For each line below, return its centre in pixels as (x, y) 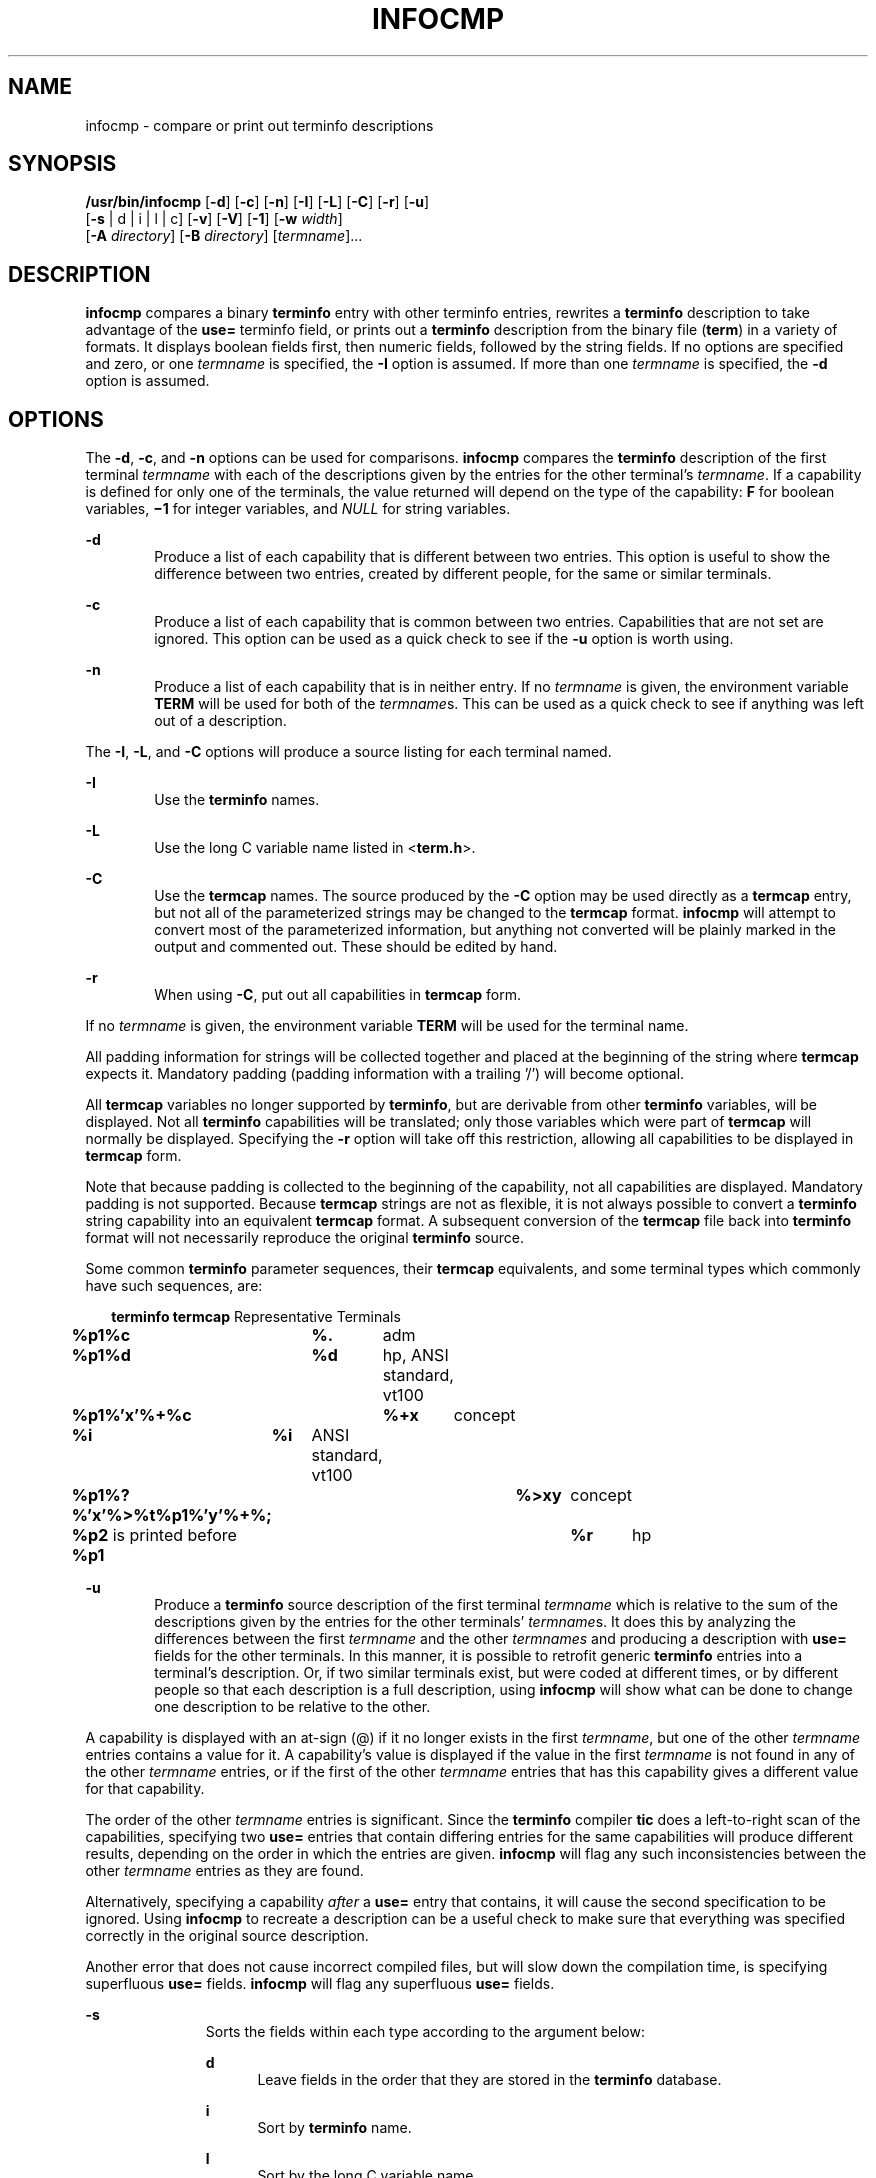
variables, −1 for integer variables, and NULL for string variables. (298, 509)
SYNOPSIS (62, 164)
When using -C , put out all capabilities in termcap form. (338, 995)
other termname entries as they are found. (224, 1871)
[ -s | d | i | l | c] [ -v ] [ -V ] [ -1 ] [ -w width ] (214, 219)
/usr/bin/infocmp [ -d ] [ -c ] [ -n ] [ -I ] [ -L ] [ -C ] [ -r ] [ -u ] (257, 202)
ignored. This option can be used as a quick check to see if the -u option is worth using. (444, 639)
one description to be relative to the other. (292, 1707)
